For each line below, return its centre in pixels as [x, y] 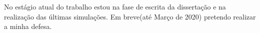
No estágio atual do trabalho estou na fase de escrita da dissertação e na [115, 6]
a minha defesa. [28, 26]
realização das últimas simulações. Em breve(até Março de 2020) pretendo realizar [130, 16]
